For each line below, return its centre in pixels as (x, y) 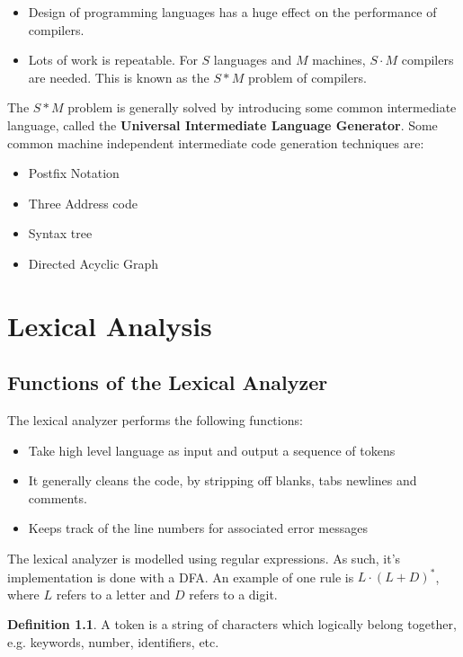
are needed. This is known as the (119, 77)
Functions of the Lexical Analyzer (168, 382)
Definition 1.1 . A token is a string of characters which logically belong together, (232, 624)
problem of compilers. (307, 77)
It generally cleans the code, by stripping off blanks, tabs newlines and (223, 480)
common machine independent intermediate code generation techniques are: (216, 142)
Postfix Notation (74, 173)
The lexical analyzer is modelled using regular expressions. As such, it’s (204, 559)
